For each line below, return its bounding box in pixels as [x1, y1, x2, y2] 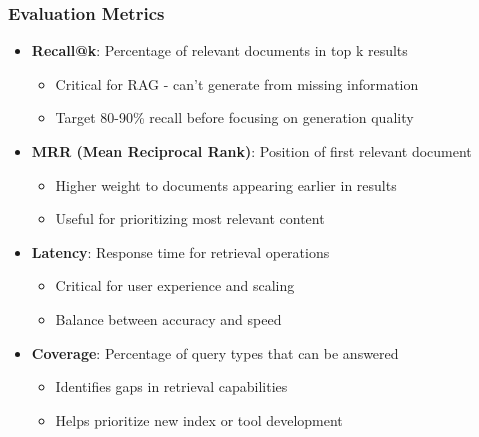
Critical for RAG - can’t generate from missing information [55, 73, 419, 94]
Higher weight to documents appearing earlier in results [55, 174, 397, 195]
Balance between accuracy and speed [55, 308, 282, 329]
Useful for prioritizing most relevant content [55, 208, 325, 229]
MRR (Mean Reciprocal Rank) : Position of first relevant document [31, 141, 472, 161]
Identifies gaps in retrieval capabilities [55, 376, 288, 397]
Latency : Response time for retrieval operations [31, 241, 330, 262]
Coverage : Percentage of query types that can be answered [31, 342, 399, 363]
